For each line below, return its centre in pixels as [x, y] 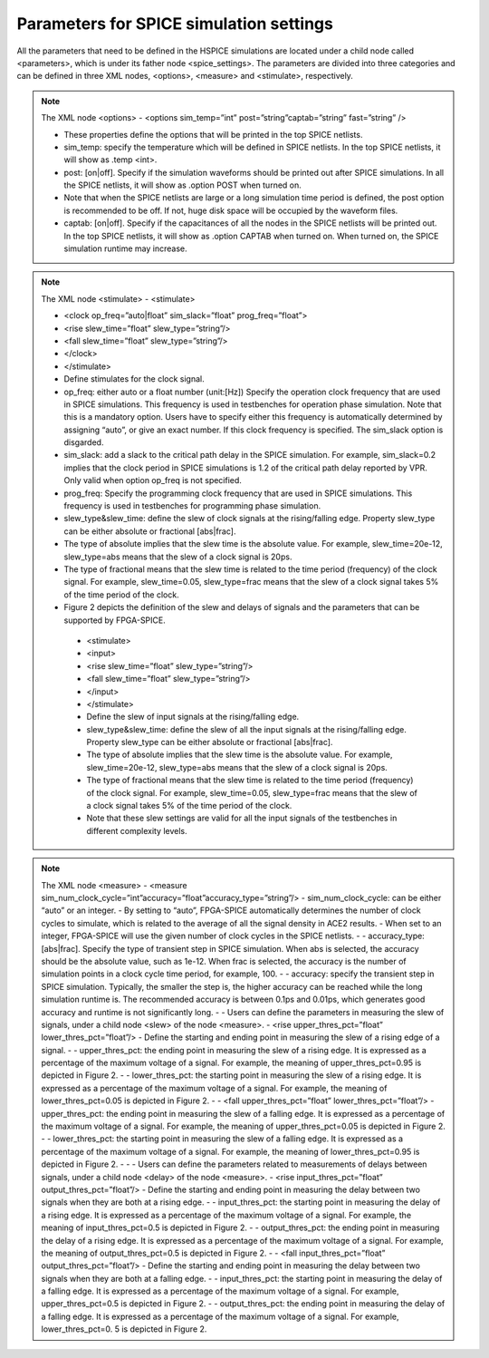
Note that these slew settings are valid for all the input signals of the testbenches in [242, 818]
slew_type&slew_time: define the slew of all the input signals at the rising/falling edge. [247, 729]
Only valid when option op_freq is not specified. [153, 480]
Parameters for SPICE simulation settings [175, 24]
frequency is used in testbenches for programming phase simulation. [192, 506]
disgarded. [84, 442]
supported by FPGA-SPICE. [115, 620]
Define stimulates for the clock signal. [134, 379]
